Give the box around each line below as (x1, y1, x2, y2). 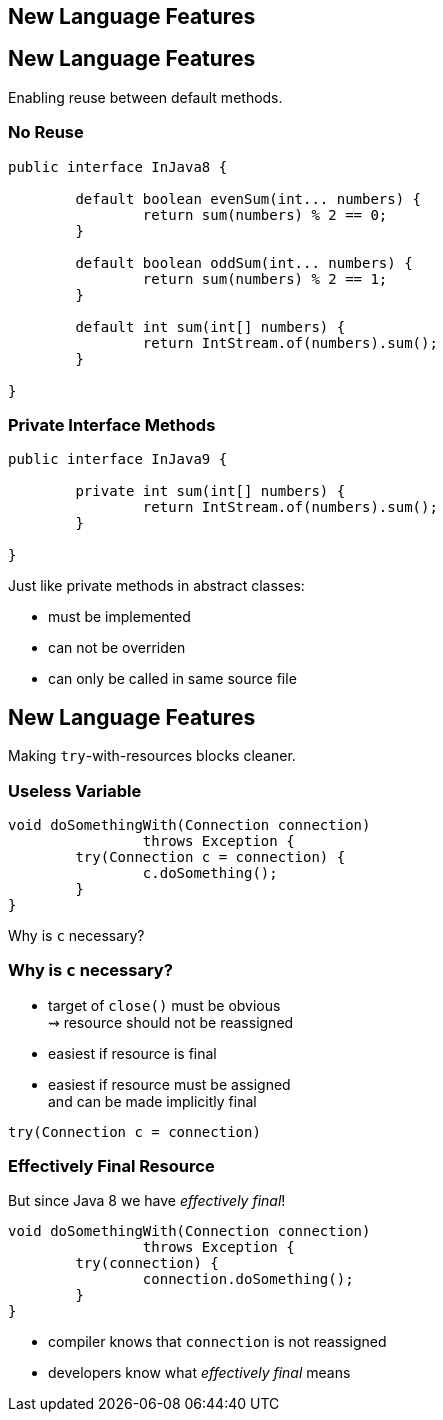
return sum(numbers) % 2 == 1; (142, 270, 388, 287)
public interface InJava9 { (8, 451, 228, 468)
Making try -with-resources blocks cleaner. (8, 747, 296, 765)
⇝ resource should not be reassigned (48, 1013, 294, 1031)
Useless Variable (8, 780, 142, 801)
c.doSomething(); (142, 864, 278, 881)
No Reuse (8, 122, 84, 143)
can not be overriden (48, 639, 186, 657)
